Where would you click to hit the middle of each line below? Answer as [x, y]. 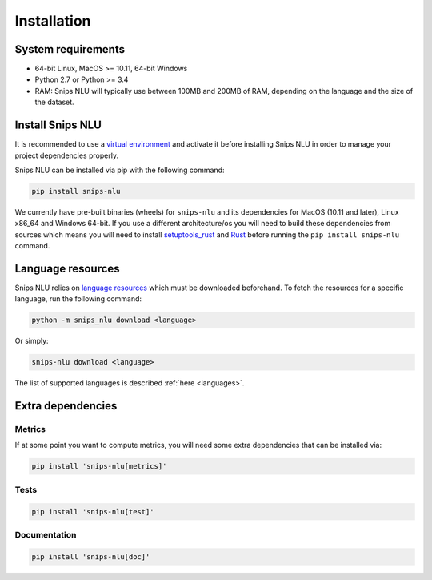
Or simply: [32, 341]
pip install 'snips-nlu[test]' [93, 512]
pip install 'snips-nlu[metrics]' [99, 466]
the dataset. [55, 102]
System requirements [70, 49]
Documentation [46, 534]
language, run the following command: [78, 299]
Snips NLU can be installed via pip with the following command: [120, 170]
